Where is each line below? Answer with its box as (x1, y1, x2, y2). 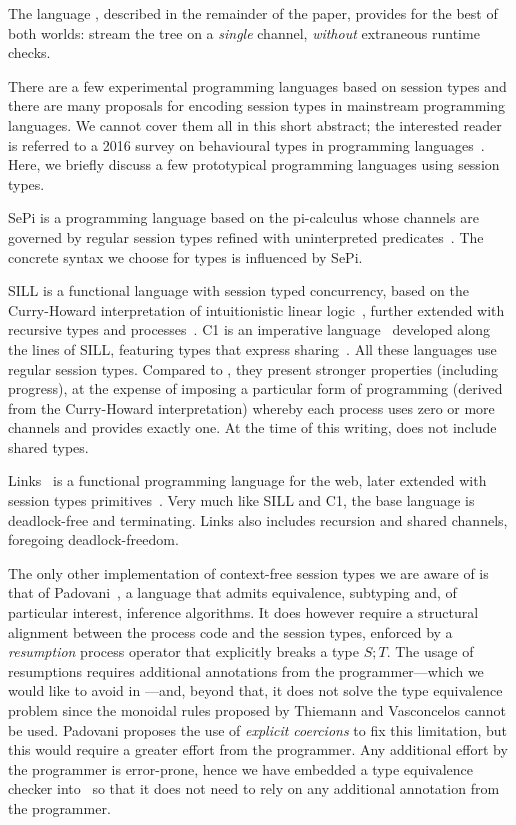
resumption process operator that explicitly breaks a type (8, 641, 359, 662)
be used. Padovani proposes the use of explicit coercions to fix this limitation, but (8, 719, 508, 740)
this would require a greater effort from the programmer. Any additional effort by (8, 739, 508, 760)
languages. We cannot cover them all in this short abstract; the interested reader (8, 114, 502, 135)
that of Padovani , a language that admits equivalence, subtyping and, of (8, 582, 457, 603)
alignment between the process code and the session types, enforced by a (8, 621, 453, 642)
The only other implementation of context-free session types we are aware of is (8, 562, 489, 583)
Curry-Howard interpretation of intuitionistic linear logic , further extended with (8, 299, 505, 320)
